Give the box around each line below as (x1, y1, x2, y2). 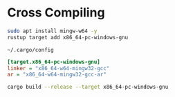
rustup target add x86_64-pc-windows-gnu (7, 34, 129, 41)
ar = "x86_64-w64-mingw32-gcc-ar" (7, 71, 107, 78)
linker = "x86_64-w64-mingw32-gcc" (7, 65, 110, 72)
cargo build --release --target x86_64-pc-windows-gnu (7, 84, 169, 91)
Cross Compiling (7, 5, 105, 21)
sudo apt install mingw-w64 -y (7, 28, 98, 34)
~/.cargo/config (7, 46, 54, 53)
